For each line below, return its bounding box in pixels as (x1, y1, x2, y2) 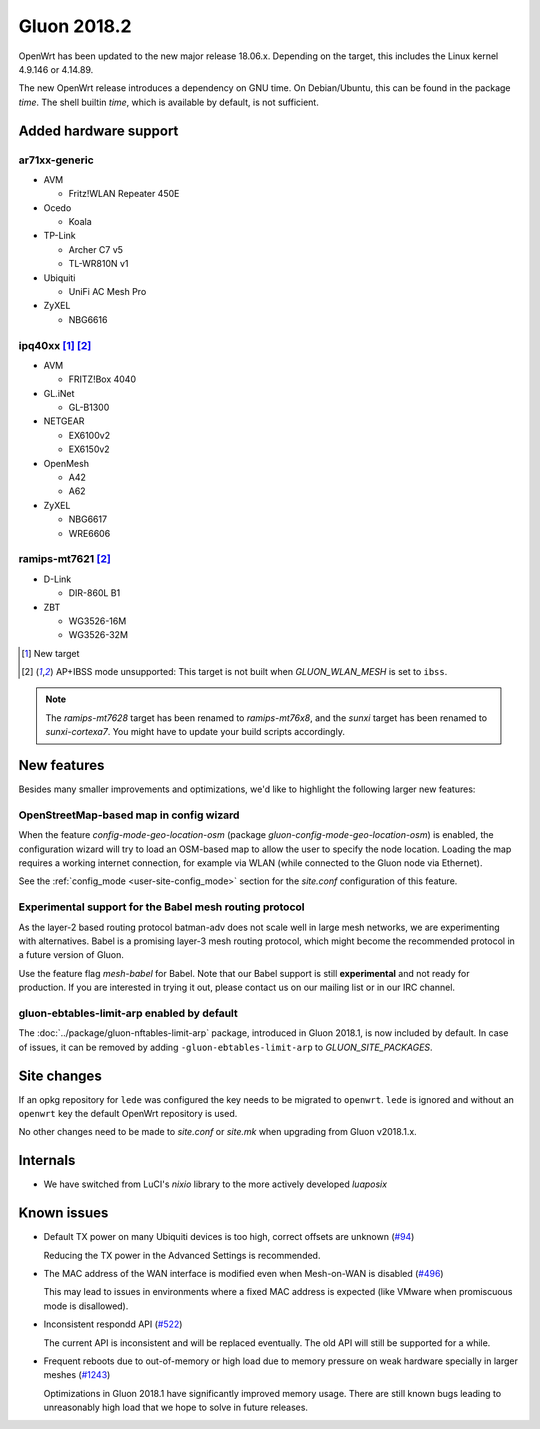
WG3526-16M (68, 615, 127, 627)
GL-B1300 (68, 401, 110, 414)
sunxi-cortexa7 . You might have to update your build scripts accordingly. (45, 726, 345, 738)
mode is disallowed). (43, 1300, 129, 1312)
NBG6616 (68, 313, 108, 325)
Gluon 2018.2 (18, 15, 132, 37)
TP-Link (43, 230, 77, 242)
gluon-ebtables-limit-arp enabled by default (18, 1006, 239, 1020)
